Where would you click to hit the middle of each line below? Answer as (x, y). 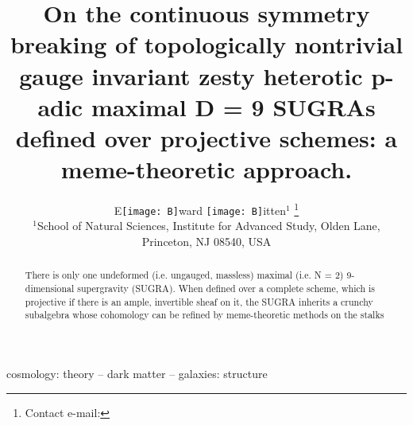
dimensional (50, 289)
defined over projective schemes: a (206, 137)
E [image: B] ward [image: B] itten (200, 210)
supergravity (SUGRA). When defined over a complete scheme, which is (226, 289)
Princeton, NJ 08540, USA (206, 241)
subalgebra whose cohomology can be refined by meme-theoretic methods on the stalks (205, 315)
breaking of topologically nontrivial (206, 44)
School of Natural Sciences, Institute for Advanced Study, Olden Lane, (208, 226)
